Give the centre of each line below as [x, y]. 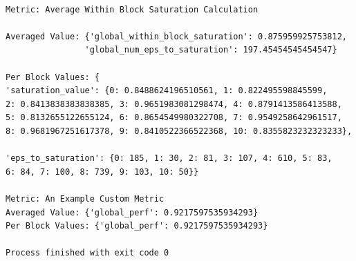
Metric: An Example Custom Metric [85, 199]
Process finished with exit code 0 [87, 253]
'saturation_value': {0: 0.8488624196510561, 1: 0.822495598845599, [167, 91]
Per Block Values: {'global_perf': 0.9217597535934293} [137, 226]
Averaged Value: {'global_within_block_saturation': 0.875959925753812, [176, 36]
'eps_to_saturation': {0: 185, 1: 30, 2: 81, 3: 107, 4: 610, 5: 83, [169, 158]
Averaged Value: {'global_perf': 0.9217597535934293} [132, 212]
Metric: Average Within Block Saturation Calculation [132, 9]
